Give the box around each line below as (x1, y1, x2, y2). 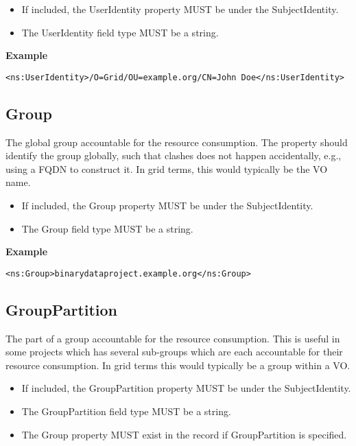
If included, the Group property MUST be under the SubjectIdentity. (21, 198, 313, 213)
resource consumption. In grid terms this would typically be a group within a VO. (5, 357, 351, 372)
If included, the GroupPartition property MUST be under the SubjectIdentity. (21, 381, 351, 395)
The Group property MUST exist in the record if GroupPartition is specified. (21, 427, 347, 441)
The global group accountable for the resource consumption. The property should (5, 134, 348, 149)
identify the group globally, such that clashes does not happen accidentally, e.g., (5, 148, 342, 163)
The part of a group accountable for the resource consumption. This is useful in (5, 331, 340, 345)
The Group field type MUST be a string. (21, 221, 193, 235)
